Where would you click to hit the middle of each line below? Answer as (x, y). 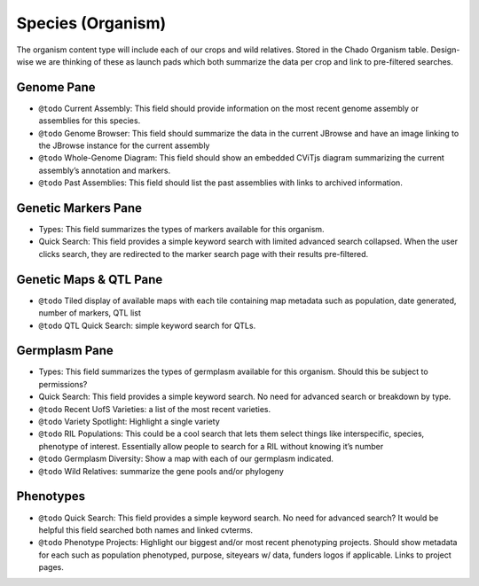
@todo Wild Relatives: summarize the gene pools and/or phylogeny (161, 471)
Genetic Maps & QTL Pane (90, 279)
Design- (445, 50)
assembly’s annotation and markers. (105, 170)
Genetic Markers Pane (79, 208)
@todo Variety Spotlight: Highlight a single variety (130, 422)
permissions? (63, 384)
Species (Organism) (91, 23)
